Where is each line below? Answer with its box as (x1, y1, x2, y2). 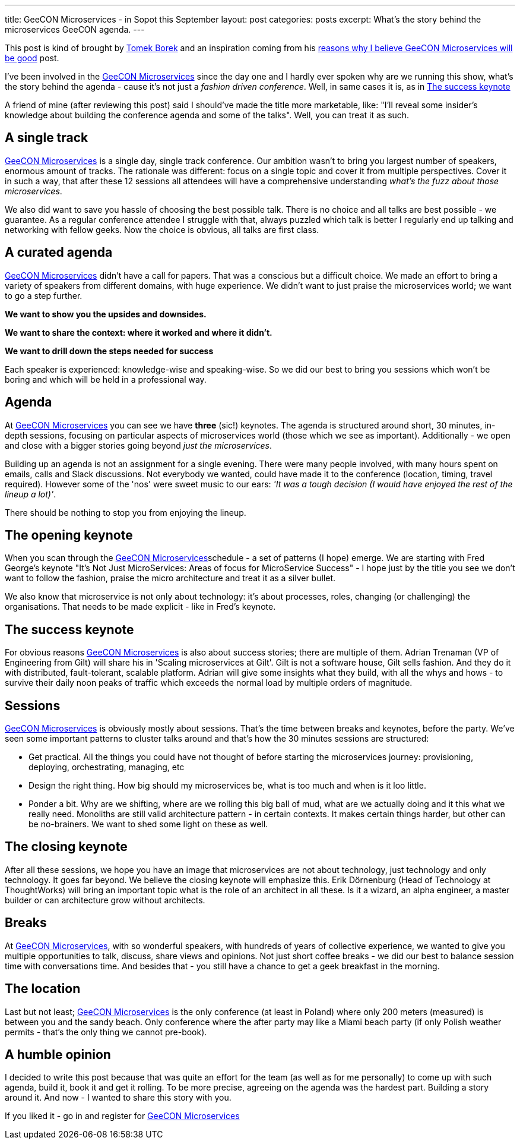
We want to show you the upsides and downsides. (5, 308, 207, 319)
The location (5, 981, 81, 997)
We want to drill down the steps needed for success (5, 345, 214, 356)
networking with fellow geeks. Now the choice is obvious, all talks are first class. (5, 224, 319, 235)
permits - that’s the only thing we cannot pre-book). (5, 1026, 207, 1037)
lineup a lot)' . (5, 489, 56, 499)
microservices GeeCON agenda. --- (5, 24, 145, 34)
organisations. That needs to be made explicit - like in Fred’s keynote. (5, 601, 276, 612)
